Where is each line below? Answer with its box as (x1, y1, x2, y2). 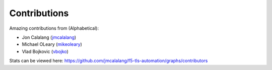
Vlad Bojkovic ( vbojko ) (22, 48, 69, 54)
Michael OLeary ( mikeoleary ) (22, 41, 83, 47)
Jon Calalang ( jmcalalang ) (22, 34, 77, 40)
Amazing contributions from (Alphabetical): (9, 25, 99, 31)
